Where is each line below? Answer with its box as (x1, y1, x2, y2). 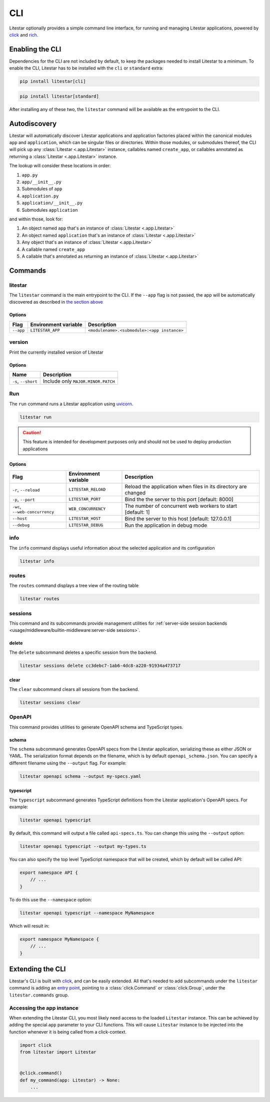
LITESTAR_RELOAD (68, 487, 106, 492)
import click (19, 1042, 52, 1048)
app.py (21, 172, 38, 178)
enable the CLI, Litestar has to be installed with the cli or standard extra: (9, 65, 163, 71)
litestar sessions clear (19, 699, 81, 705)
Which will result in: (9, 923, 49, 929)
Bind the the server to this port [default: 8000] (124, 496, 233, 503)
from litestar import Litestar (19, 1049, 97, 1055)
